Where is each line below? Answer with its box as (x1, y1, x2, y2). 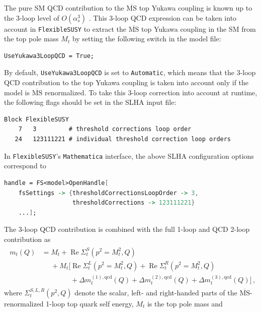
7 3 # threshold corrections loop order (18, 126, 192, 133)
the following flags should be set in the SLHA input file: (4, 97, 177, 107)
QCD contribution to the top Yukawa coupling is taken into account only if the (4, 77, 249, 88)
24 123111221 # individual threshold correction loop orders (15, 136, 231, 143)
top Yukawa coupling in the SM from (141, 23, 256, 34)
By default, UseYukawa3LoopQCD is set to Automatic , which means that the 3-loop (4, 67, 256, 78)
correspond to (4, 160, 46, 171)
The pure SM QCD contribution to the (4, 3, 124, 13)
